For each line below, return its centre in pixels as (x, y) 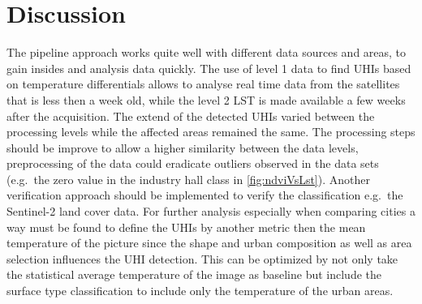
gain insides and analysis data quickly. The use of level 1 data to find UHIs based (209, 68)
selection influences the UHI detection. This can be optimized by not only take (202, 258)
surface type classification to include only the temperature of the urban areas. (200, 291)
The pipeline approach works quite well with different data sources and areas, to (207, 52)
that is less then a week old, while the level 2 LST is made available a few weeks (206, 99)
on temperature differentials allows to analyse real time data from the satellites (203, 84)
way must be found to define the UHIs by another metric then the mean (186, 227)
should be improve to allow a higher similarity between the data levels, (183, 147)
